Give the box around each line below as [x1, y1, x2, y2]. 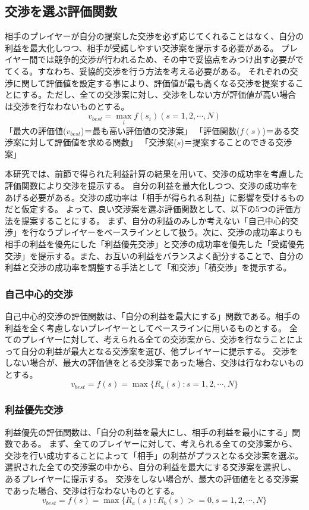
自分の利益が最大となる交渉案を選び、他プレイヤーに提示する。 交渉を [21, 344, 298, 357]
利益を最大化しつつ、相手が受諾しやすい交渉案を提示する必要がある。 [5, 41, 279, 54]
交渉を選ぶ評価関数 [5, 2, 117, 20]
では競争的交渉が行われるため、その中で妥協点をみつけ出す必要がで [37, 53, 304, 66]
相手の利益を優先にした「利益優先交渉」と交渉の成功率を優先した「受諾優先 [5, 237, 304, 250]
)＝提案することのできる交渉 [181, 136, 292, 148]
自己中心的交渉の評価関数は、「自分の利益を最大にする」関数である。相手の [5, 309, 300, 322]
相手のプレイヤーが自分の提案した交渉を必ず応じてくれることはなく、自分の [5, 30, 304, 42]
